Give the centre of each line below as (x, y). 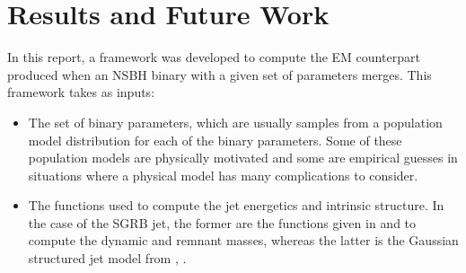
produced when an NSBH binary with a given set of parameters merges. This (220, 74)
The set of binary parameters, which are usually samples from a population (235, 122)
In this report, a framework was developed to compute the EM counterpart (214, 57)
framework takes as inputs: (81, 92)
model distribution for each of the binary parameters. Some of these (215, 140)
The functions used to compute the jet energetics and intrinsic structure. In (236, 205)
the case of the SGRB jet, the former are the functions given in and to (222, 222)
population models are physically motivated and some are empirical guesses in (243, 158)
